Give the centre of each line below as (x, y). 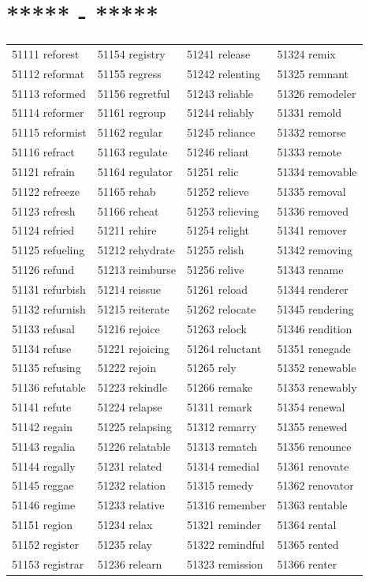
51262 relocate (221, 308)
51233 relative (131, 505)
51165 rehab (127, 191)
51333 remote (309, 152)
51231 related (130, 466)
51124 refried (43, 230)
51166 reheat (128, 210)
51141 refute (42, 407)
